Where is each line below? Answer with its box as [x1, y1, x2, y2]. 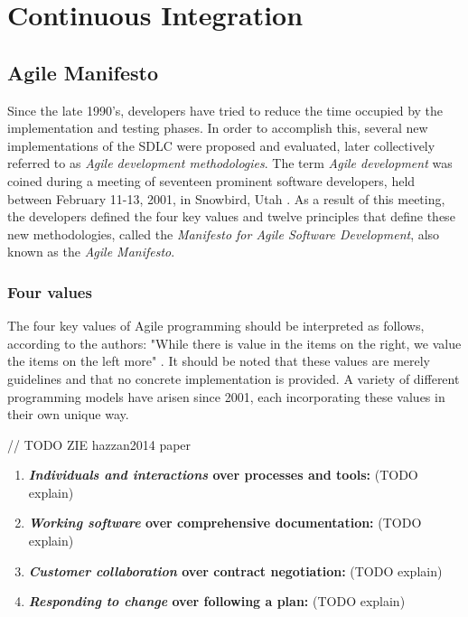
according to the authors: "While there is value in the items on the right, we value [7, 333, 462, 352]
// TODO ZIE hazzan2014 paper [7, 435, 192, 453]
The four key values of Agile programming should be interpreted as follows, [7, 316, 425, 335]
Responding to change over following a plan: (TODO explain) [28, 592, 406, 611]
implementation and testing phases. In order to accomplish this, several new [7, 118, 428, 137]
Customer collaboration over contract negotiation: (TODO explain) [28, 561, 443, 580]
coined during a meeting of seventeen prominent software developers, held [7, 171, 416, 190]
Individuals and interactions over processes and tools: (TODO [28, 465, 418, 484]
